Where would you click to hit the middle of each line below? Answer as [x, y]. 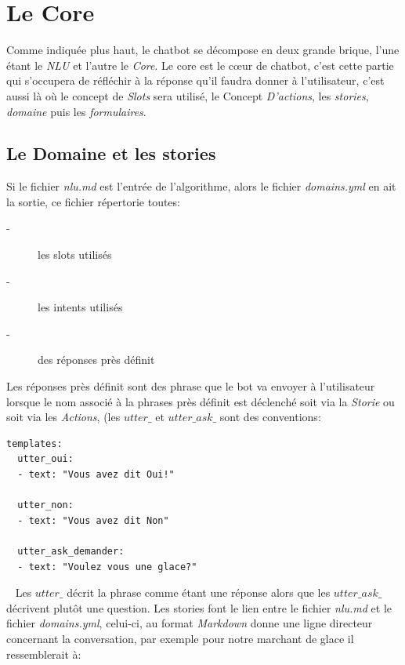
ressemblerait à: [44, 654]
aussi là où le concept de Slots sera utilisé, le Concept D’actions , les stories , [188, 95]
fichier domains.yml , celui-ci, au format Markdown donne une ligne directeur [190, 623]
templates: [34, 443]
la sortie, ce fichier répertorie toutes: [93, 201]
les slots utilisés [75, 254]
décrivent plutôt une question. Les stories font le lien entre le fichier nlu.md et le [199, 607]
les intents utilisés [80, 307]
